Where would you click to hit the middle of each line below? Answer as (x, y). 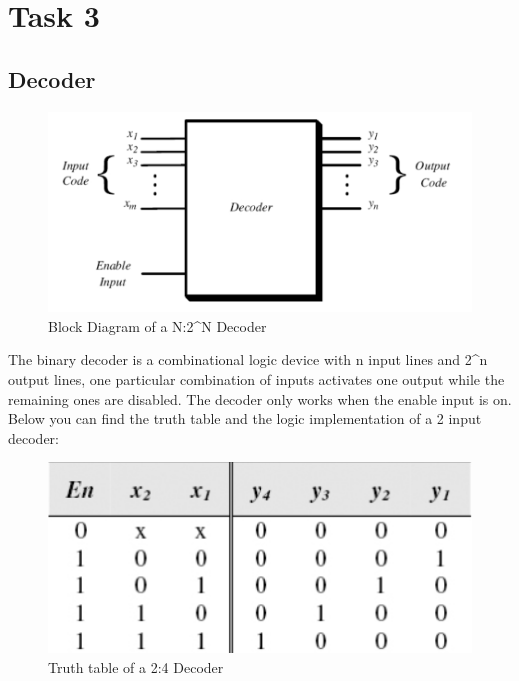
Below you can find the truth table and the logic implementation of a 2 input (245, 418)
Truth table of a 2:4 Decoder (136, 667)
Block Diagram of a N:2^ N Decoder (157, 325)
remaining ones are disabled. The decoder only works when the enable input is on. (260, 398)
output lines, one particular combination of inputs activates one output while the (256, 379)
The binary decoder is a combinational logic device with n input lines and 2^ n (248, 359)
